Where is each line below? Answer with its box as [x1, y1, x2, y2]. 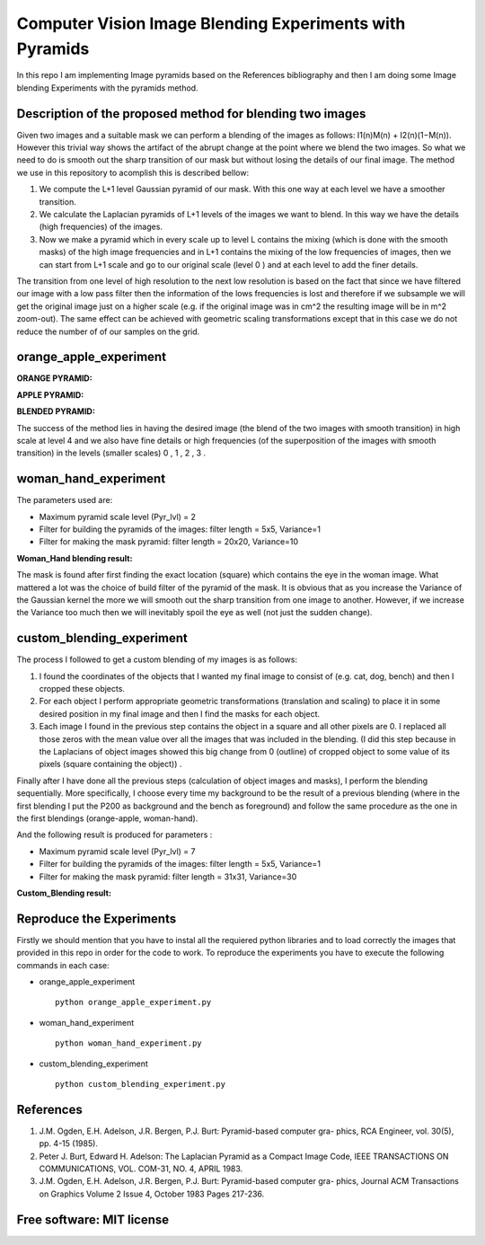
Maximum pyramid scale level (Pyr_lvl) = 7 [39, 845, 196, 857]
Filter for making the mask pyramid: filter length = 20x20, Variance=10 [39, 536, 299, 547]
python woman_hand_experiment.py [55, 1038, 202, 1048]
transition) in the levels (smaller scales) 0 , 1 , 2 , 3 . [16, 447, 207, 458]
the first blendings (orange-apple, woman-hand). [16, 813, 198, 824]
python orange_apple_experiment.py [55, 997, 212, 1008]
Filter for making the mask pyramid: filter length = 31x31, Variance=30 [39, 871, 297, 882]
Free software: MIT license [16, 1212, 170, 1227]
